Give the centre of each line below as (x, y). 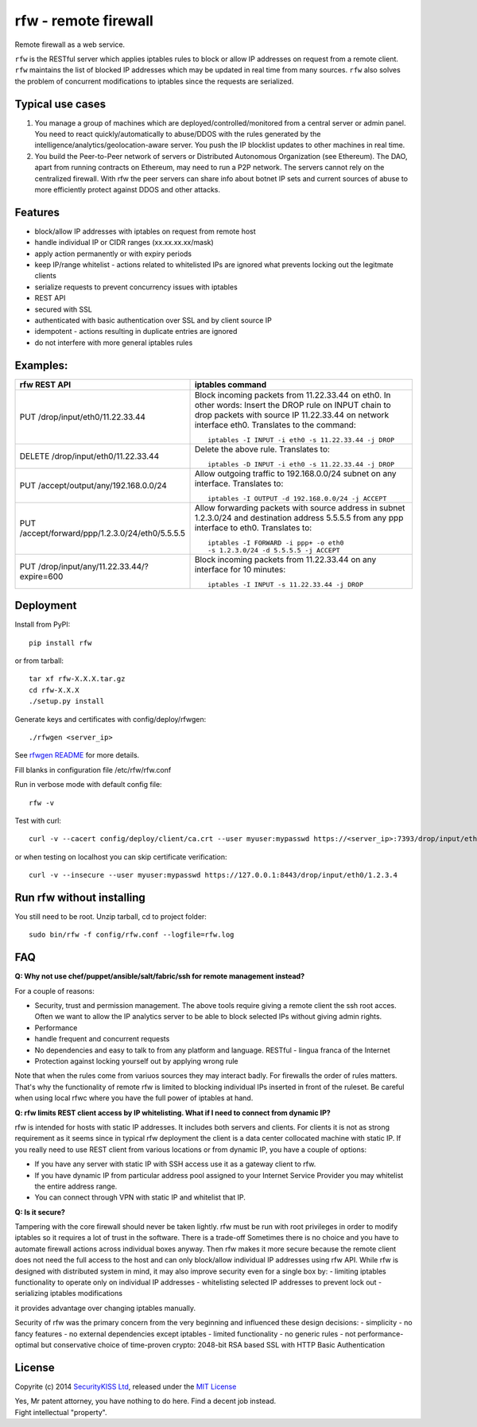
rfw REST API (45, 384)
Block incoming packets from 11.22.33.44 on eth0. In (293, 395)
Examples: (41, 365)
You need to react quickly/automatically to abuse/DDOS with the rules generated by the (178, 134)
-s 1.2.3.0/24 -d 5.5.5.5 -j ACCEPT (274, 550)
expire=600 (41, 576)
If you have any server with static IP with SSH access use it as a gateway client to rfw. (175, 1164)
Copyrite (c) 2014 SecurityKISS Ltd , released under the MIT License (126, 1386)
